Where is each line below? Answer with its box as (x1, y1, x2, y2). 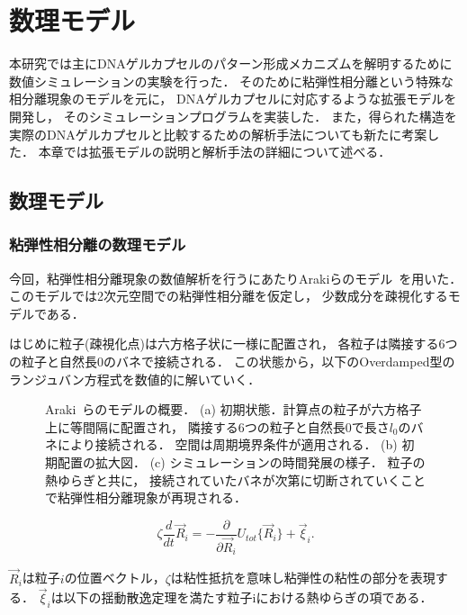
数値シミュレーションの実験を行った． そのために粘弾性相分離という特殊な (9, 71, 454, 90)
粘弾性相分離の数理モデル (9, 233, 186, 256)
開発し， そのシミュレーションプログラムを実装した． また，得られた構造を (9, 106, 457, 125)
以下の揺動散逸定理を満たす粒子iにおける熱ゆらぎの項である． (63, 588, 433, 607)
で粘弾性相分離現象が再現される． (45, 488, 247, 507)
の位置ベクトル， (64, 568, 166, 587)
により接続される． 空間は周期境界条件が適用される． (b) (57, 435, 398, 454)
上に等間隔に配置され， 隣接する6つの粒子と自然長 (45, 417, 346, 436)
